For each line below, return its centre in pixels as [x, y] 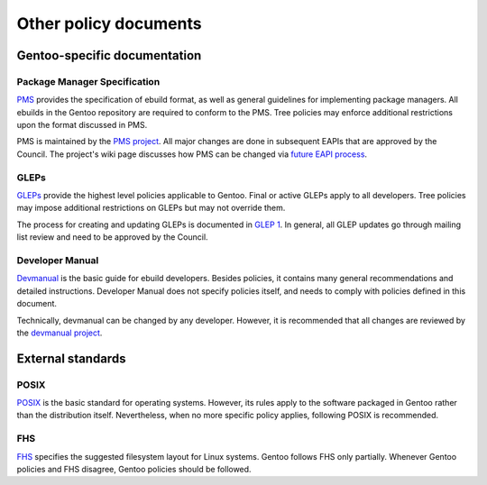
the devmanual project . [60, 333]
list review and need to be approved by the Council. [112, 237]
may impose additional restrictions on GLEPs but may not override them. [151, 208]
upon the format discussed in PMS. [82, 125]
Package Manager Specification [88, 81]
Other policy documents [109, 23]
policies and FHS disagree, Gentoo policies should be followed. [134, 469]
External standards [71, 358]
